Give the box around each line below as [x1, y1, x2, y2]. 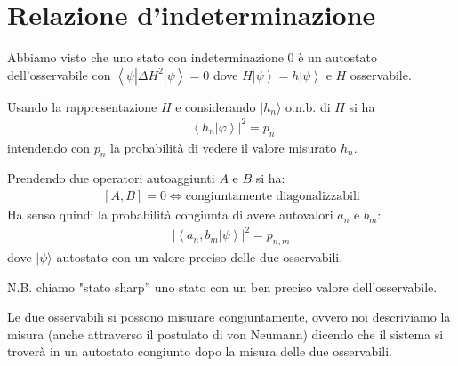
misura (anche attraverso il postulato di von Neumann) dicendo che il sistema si [7, 324, 444, 343]
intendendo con [7, 138, 90, 156]
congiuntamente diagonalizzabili [185, 190, 360, 203]
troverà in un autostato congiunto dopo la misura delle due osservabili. [7, 342, 392, 361]
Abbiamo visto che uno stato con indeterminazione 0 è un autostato [7, 48, 377, 67]
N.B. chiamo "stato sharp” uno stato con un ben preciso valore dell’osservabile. [7, 277, 438, 296]
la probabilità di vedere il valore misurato [110, 138, 337, 156]
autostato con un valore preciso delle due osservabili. [56, 247, 343, 266]
